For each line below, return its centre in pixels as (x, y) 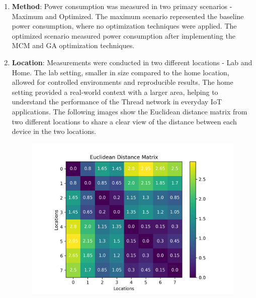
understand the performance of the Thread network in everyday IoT (117, 102)
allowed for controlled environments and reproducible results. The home (122, 82)
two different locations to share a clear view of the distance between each (124, 121)
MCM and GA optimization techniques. (73, 45)
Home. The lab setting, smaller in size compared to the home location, (120, 72)
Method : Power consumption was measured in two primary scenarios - (122, 6)
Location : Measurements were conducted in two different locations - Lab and (132, 62)
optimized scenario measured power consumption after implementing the (123, 35)
